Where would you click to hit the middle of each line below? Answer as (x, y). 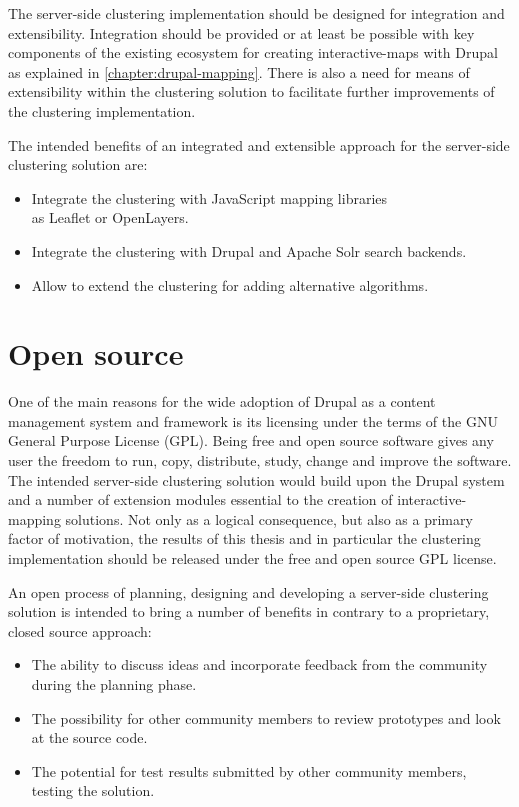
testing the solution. (93, 790)
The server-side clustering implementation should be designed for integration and (256, 13)
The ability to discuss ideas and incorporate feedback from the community (259, 664)
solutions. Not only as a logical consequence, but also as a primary (269, 518)
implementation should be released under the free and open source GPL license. (252, 558)
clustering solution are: (78, 164)
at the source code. (89, 737)
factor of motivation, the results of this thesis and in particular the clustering (244, 538)
